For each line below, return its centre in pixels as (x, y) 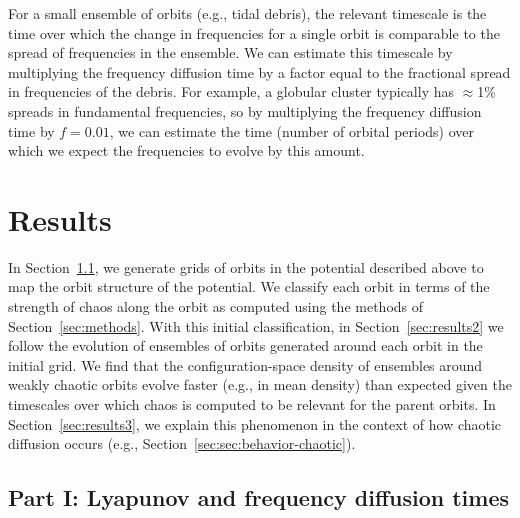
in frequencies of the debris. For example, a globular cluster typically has (231, 91)
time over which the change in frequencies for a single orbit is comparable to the (254, 32)
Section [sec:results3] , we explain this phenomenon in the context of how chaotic (255, 423)
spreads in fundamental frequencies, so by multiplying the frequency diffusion (245, 110)
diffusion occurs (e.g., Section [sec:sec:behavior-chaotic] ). (182, 443)
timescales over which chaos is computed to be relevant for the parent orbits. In (252, 404)
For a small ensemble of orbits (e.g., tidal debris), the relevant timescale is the (247, 13)
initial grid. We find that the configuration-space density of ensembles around (245, 364)
